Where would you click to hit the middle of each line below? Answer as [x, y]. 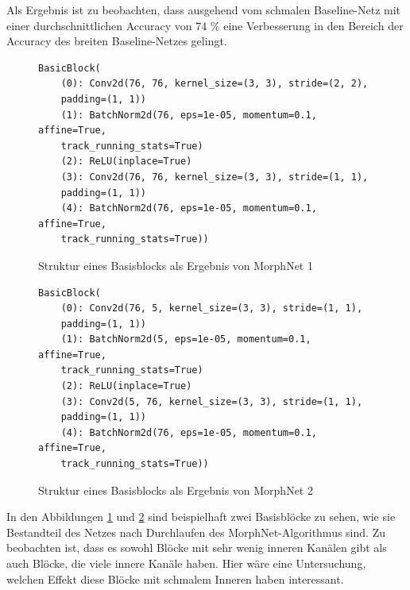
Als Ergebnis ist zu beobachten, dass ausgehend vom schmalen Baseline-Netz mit [204, 10]
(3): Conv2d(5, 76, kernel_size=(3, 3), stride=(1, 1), [212, 401]
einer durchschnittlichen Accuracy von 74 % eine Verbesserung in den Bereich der [205, 25]
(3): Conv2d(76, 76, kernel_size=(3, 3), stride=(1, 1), [215, 177]
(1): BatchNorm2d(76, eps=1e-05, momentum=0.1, [189, 115]
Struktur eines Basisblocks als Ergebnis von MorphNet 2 [176, 490]
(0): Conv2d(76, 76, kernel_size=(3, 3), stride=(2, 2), [215, 84]
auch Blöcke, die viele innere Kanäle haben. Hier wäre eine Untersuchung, [186, 563]
